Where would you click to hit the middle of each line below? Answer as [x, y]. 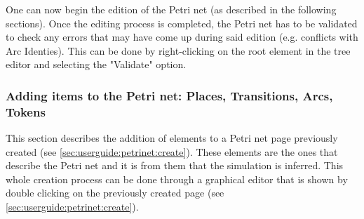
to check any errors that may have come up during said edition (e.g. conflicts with [182, 37]
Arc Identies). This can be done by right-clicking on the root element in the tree [178, 50]
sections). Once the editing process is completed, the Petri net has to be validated [182, 23]
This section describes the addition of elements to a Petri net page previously [172, 138]
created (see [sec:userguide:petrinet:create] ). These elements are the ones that [172, 151]
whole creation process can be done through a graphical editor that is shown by [177, 179]
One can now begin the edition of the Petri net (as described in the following [171, 9]
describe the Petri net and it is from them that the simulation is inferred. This [175, 165]
